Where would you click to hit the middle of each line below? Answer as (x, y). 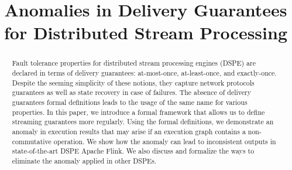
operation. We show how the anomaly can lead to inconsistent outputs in (165, 141)
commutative (32, 141)
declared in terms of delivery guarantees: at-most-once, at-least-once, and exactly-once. (144, 73)
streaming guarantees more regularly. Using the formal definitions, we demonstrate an (143, 122)
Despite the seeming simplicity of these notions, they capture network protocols (133, 82)
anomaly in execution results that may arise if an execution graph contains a (129, 131)
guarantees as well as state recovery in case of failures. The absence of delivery (131, 92)
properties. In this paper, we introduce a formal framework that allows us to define (138, 112)
